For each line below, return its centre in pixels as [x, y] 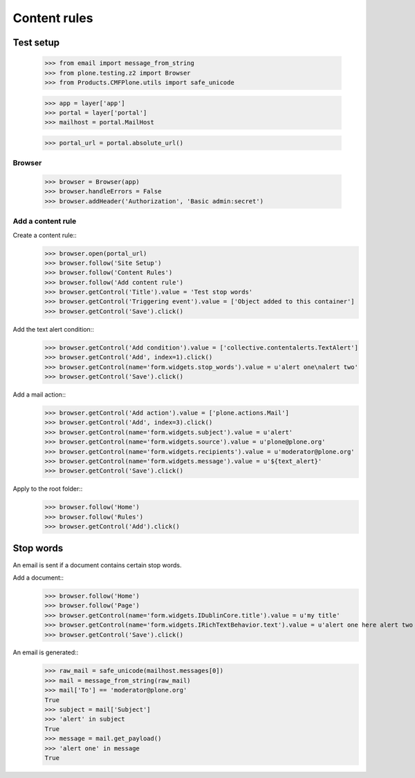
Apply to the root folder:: [48, 489]
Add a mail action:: [39, 395]
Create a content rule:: [45, 235]
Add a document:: [38, 578]
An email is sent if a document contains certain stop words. [97, 565]
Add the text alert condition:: [54, 329]
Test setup [36, 42]
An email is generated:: [46, 652]
